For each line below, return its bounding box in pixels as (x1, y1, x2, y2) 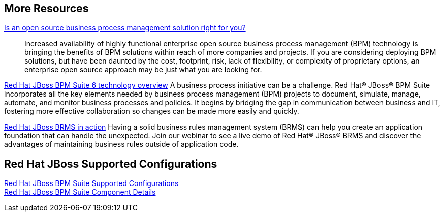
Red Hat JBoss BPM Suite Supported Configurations (4, 179, 179, 188)
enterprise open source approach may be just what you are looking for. (24, 65, 262, 74)
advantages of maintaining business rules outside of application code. (4, 140, 239, 149)
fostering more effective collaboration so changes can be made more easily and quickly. (4, 107, 299, 116)
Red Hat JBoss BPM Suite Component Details (4, 188, 156, 197)
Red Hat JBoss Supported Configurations (4, 157, 217, 170)
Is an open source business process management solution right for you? (4, 23, 246, 33)
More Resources (4, 2, 89, 15)
